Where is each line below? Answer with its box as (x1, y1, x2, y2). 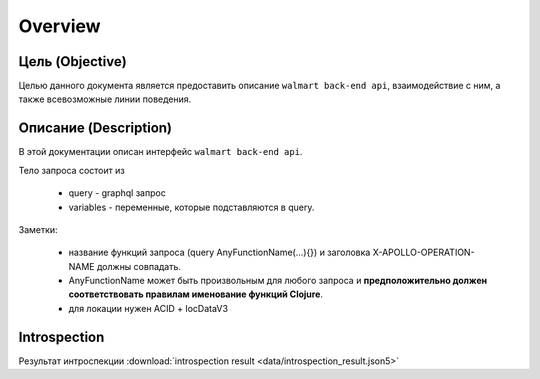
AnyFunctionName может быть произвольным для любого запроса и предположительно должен (68, 275, 488, 287)
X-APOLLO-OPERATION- (372, 246, 475, 259)
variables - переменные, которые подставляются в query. (68, 201, 315, 213)
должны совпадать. (96, 260, 182, 272)
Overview (18, 15, 101, 37)
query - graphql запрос (68, 187, 167, 199)
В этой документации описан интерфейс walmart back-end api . (18, 146, 303, 158)
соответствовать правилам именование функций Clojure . (68, 288, 324, 300)
